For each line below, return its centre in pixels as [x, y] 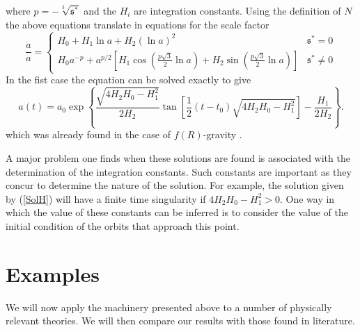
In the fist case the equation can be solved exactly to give [128, 80]
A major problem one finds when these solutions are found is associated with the [178, 157]
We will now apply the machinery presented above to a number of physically [169, 307]
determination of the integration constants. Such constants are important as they [179, 171]
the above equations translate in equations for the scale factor [138, 24]
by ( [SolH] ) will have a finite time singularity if [106, 198]
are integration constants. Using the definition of [237, 10]
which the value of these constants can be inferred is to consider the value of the [177, 212]
